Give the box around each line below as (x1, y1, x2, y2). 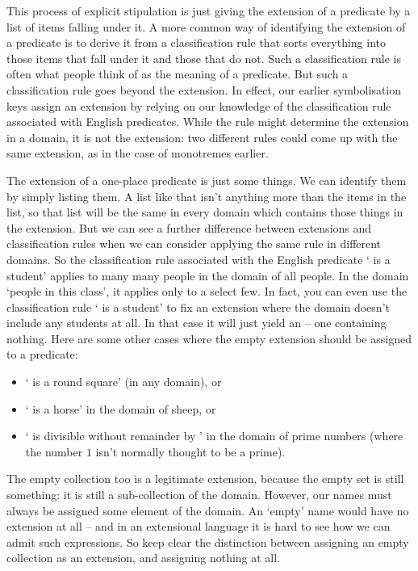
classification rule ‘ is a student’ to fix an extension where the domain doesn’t (6, 298, 390, 315)
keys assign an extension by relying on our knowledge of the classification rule (6, 97, 391, 114)
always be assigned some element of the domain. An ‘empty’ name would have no (6, 502, 409, 519)
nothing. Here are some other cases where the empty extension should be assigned (6, 330, 412, 346)
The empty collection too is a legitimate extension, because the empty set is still (6, 470, 404, 487)
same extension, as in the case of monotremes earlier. (6, 145, 269, 162)
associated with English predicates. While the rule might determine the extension (6, 113, 409, 130)
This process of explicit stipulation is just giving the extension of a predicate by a (6, 2, 411, 19)
